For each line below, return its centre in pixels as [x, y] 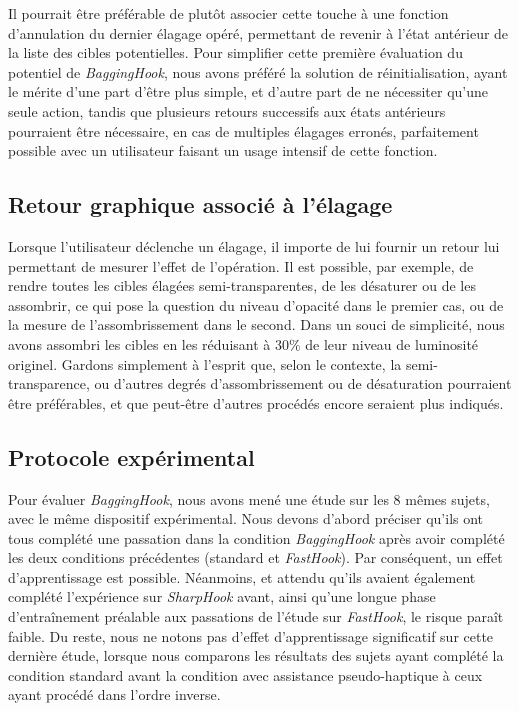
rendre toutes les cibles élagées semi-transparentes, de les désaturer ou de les [242, 285]
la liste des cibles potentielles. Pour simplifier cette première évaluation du [235, 52]
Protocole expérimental [131, 456]
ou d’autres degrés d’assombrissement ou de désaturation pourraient [303, 383]
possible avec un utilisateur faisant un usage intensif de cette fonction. [223, 150]
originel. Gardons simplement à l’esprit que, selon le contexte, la [205, 363]
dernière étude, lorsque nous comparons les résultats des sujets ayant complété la [256, 655]
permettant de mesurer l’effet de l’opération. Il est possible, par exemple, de [241, 265]
